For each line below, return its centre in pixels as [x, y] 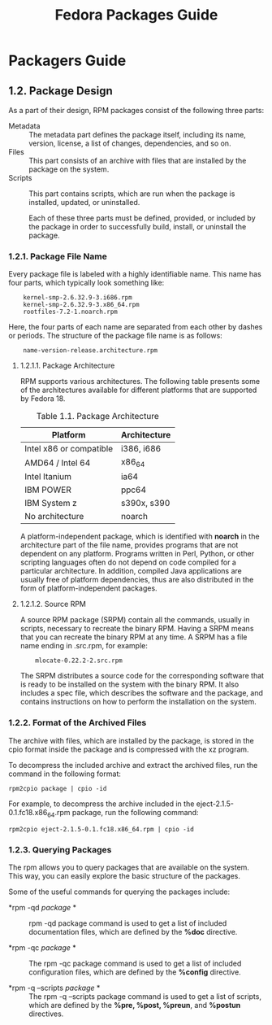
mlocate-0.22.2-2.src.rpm [79, 661]
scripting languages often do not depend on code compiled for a [128, 562]
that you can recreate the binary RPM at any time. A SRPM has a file [134, 637]
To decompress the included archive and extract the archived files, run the [133, 765]
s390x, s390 [145, 504]
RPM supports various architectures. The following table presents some [140, 382]
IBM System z [50, 504]
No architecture [54, 517]
